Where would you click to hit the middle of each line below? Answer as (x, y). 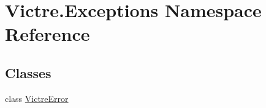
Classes (28, 72)
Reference (47, 34)
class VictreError (37, 98)
